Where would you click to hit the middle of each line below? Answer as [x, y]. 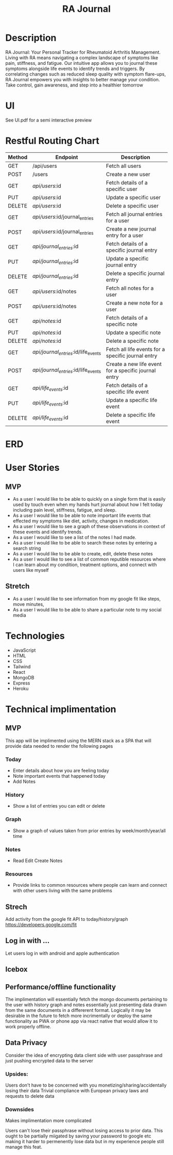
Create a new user [128, 174]
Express [21, 683]
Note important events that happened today [59, 776]
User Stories [32, 468]
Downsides [20, 1110]
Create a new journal [131, 229]
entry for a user [125, 235]
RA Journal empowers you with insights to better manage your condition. [83, 79]
